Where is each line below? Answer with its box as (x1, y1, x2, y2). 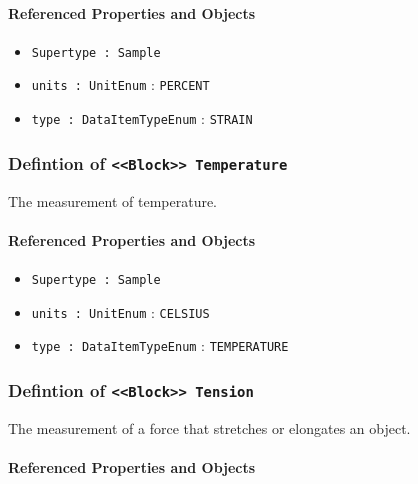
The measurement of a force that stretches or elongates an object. (8, 417, 411, 438)
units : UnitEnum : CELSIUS (31, 301, 210, 322)
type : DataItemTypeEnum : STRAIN (31, 108, 253, 129)
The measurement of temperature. (8, 190, 218, 211)
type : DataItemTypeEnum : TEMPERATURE (31, 335, 289, 356)
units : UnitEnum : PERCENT (31, 74, 210, 95)
